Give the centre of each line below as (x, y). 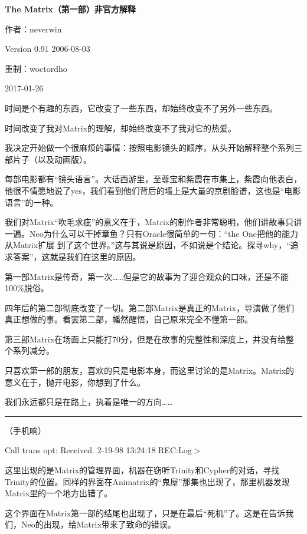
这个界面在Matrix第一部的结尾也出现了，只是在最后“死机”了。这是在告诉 (145, 512)
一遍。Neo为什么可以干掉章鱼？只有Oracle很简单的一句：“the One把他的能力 (152, 233)
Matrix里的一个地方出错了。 (59, 493)
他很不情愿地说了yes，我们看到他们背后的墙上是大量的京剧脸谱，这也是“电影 (153, 190)
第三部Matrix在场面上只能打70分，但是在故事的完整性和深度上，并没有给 (146, 339)
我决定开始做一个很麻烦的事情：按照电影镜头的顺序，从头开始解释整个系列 (149, 148)
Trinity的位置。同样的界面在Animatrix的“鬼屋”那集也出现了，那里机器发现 (147, 481)
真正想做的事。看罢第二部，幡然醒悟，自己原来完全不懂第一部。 (129, 319)
